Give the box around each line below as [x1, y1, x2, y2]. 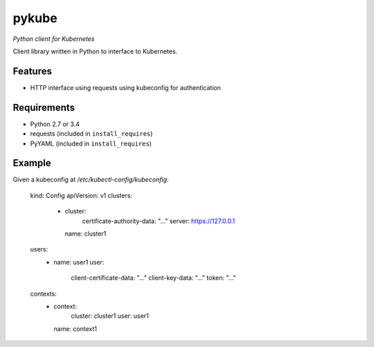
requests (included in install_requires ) [30, 130, 153, 138]
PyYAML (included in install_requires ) [30, 139, 152, 148]
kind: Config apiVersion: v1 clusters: [30, 191, 133, 199]
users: [30, 245, 48, 253]
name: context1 [53, 324, 97, 332]
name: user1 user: [53, 258, 105, 266]
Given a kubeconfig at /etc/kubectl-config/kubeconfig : [12, 175, 169, 184]
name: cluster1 [64, 229, 107, 238]
